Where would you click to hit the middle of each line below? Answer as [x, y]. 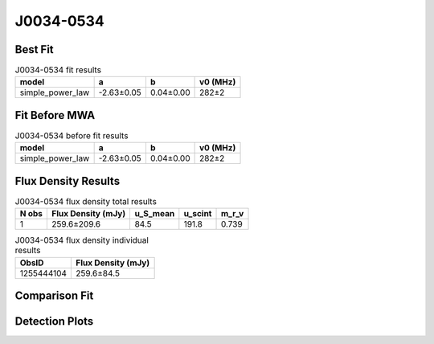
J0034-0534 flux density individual [82, 240]
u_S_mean [155, 214]
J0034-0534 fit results [58, 70]
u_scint [198, 214]
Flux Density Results [68, 181]
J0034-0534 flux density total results [86, 202]
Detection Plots [54, 321]
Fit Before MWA [55, 115]
